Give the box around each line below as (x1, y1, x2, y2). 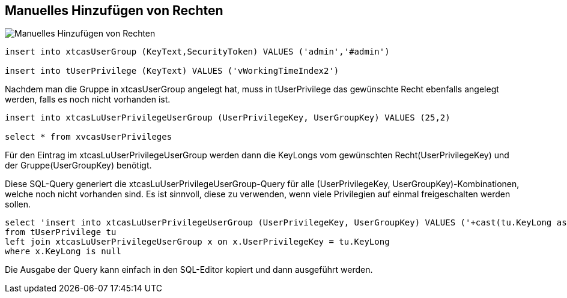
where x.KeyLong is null (5, 246, 121, 257)
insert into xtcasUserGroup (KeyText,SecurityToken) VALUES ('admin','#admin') (5, 47, 390, 57)
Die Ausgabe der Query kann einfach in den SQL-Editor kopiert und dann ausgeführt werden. (5, 264, 373, 275)
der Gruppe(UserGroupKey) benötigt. (5, 160, 152, 171)
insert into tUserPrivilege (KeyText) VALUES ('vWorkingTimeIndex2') (5, 66, 339, 76)
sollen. (5, 199, 31, 210)
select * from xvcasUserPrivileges (5, 132, 172, 142)
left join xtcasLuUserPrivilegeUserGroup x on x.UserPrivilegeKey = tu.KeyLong (5, 237, 390, 247)
